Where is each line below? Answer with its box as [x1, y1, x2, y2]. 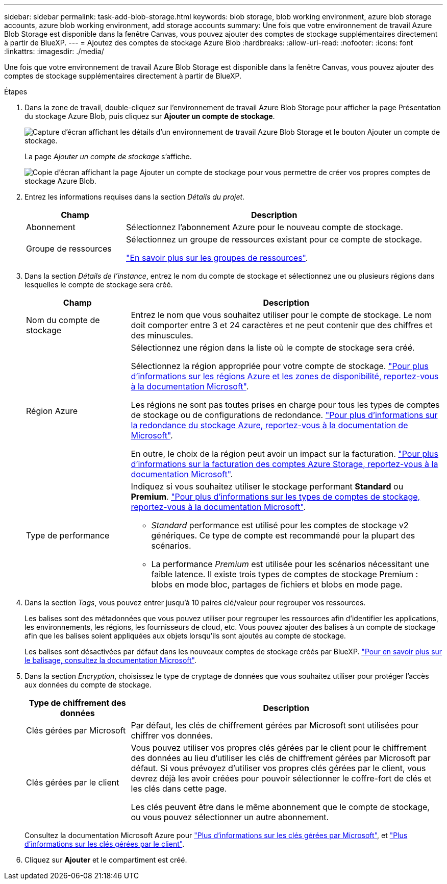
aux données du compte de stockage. [24, 680, 152, 689]
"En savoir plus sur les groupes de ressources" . [126, 253, 308, 263]
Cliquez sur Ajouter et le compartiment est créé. [24, 855, 187, 864]
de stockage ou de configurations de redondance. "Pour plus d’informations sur [131, 410, 438, 420]
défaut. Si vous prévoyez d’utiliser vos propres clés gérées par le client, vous [131, 763, 426, 773]
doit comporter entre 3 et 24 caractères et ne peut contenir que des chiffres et [131, 320, 433, 330]
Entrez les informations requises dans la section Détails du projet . [24, 192, 245, 201]
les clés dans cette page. [131, 783, 227, 794]
